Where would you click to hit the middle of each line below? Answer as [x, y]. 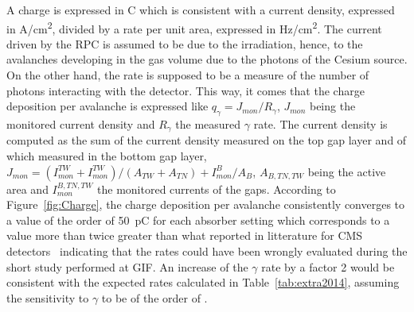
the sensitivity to [48, 297]
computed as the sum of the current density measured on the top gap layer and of [207, 140]
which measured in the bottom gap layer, [107, 156]
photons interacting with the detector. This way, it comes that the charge [186, 90]
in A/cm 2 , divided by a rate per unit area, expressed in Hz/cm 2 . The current [194, 27]
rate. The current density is [320, 124]
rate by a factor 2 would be [328, 266]
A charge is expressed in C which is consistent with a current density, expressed [201, 10]
